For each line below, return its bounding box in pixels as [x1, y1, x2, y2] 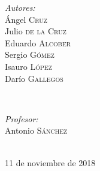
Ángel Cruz [5, 13, 47, 25]
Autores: [5, 1, 35, 13]
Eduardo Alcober [5, 36, 71, 49]
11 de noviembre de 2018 [5, 156, 96, 169]
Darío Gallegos [5, 72, 63, 84]
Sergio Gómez [5, 48, 54, 61]
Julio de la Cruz [5, 25, 66, 37]
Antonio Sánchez [5, 124, 68, 137]
